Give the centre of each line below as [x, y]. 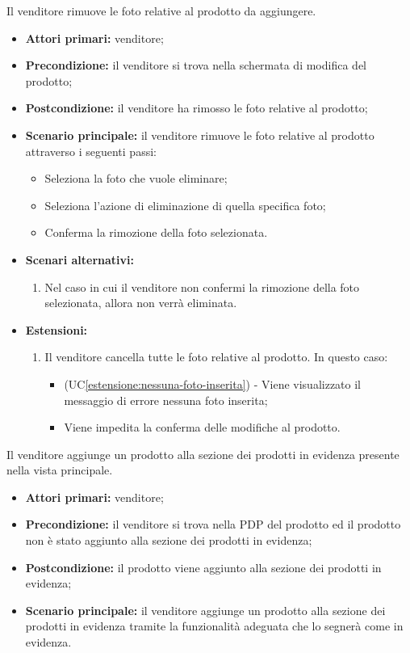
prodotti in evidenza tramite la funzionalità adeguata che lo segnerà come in [214, 626]
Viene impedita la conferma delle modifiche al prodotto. [202, 427]
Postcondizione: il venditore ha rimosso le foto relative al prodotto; [197, 108]
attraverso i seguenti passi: [91, 151]
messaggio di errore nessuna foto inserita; [166, 400]
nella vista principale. [60, 470]
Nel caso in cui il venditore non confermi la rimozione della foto [202, 286]
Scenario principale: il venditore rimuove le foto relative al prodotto [200, 135]
